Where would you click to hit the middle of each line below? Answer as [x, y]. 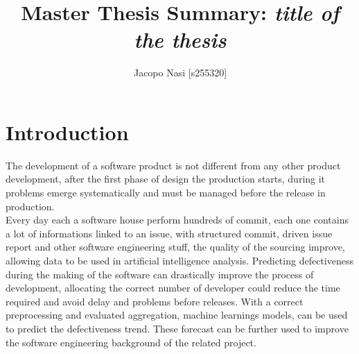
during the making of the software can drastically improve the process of [160, 274]
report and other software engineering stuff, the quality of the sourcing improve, [175, 247]
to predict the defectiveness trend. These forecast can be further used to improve [177, 328]
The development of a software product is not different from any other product [173, 165]
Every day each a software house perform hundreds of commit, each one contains [177, 220]
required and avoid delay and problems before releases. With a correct [155, 301]
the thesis [180, 40]
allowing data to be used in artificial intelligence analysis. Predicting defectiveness [179, 260]
